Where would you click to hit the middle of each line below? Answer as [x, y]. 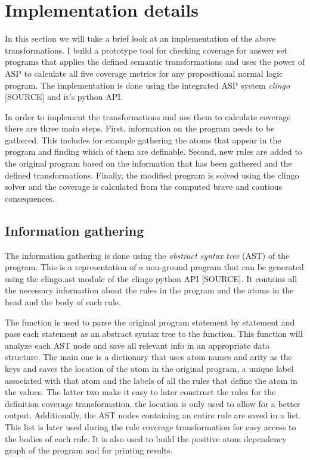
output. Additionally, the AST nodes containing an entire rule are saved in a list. [153, 415]
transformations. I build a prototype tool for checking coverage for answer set [146, 50]
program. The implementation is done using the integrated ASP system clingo [148, 85]
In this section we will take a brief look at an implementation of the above [140, 38]
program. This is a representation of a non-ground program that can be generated [154, 267]
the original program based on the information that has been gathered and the [148, 163]
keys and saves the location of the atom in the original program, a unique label [149, 368]
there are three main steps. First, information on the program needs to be [140, 128]
